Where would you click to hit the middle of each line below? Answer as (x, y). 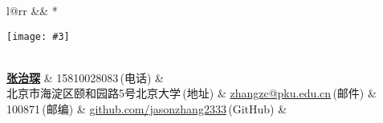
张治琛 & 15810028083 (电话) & (86, 77)
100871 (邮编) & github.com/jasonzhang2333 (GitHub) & (147, 109)
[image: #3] (38, 36)
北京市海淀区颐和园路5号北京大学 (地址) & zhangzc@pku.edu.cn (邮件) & (191, 93)
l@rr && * (32, 10)
